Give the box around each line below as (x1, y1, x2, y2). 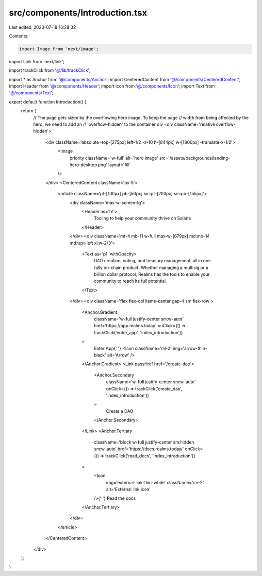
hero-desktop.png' (69, 162, 108, 168)
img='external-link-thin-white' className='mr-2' (106, 479, 204, 485)
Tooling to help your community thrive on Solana (94, 215, 191, 221)
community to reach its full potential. (94, 278, 167, 284)
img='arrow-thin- (172, 345, 207, 351)
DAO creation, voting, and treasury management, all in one (94, 258, 211, 264)
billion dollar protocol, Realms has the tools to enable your (94, 271, 210, 277)
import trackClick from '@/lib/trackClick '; (9, 68, 91, 73)
